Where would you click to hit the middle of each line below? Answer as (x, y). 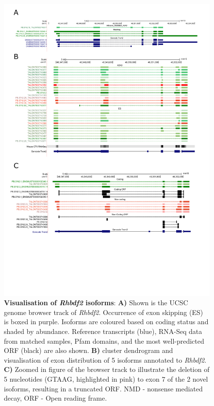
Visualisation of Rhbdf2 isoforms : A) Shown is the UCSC (96, 303)
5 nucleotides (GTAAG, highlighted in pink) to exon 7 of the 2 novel (106, 379)
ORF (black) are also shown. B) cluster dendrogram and (89, 350)
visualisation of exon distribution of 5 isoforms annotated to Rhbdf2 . (105, 360)
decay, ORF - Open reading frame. (56, 398)
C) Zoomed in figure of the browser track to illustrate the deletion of (107, 369)
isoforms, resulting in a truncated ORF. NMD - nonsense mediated (103, 388)
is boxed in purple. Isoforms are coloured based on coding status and (106, 322)
